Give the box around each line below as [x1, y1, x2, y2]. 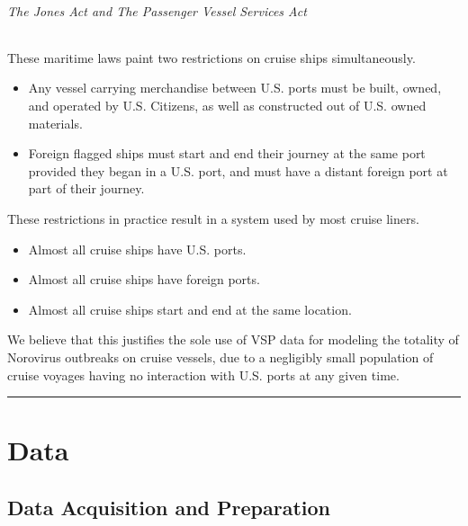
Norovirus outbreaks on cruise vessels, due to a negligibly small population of [7, 347, 434, 366]
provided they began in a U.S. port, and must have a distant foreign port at [28, 161, 448, 180]
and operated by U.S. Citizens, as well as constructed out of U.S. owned [28, 95, 427, 114]
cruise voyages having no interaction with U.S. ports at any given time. [7, 365, 400, 384]
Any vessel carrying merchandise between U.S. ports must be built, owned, [28, 78, 442, 97]
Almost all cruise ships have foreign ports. [28, 270, 260, 289]
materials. [28, 113, 83, 132]
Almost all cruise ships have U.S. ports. [28, 239, 247, 258]
